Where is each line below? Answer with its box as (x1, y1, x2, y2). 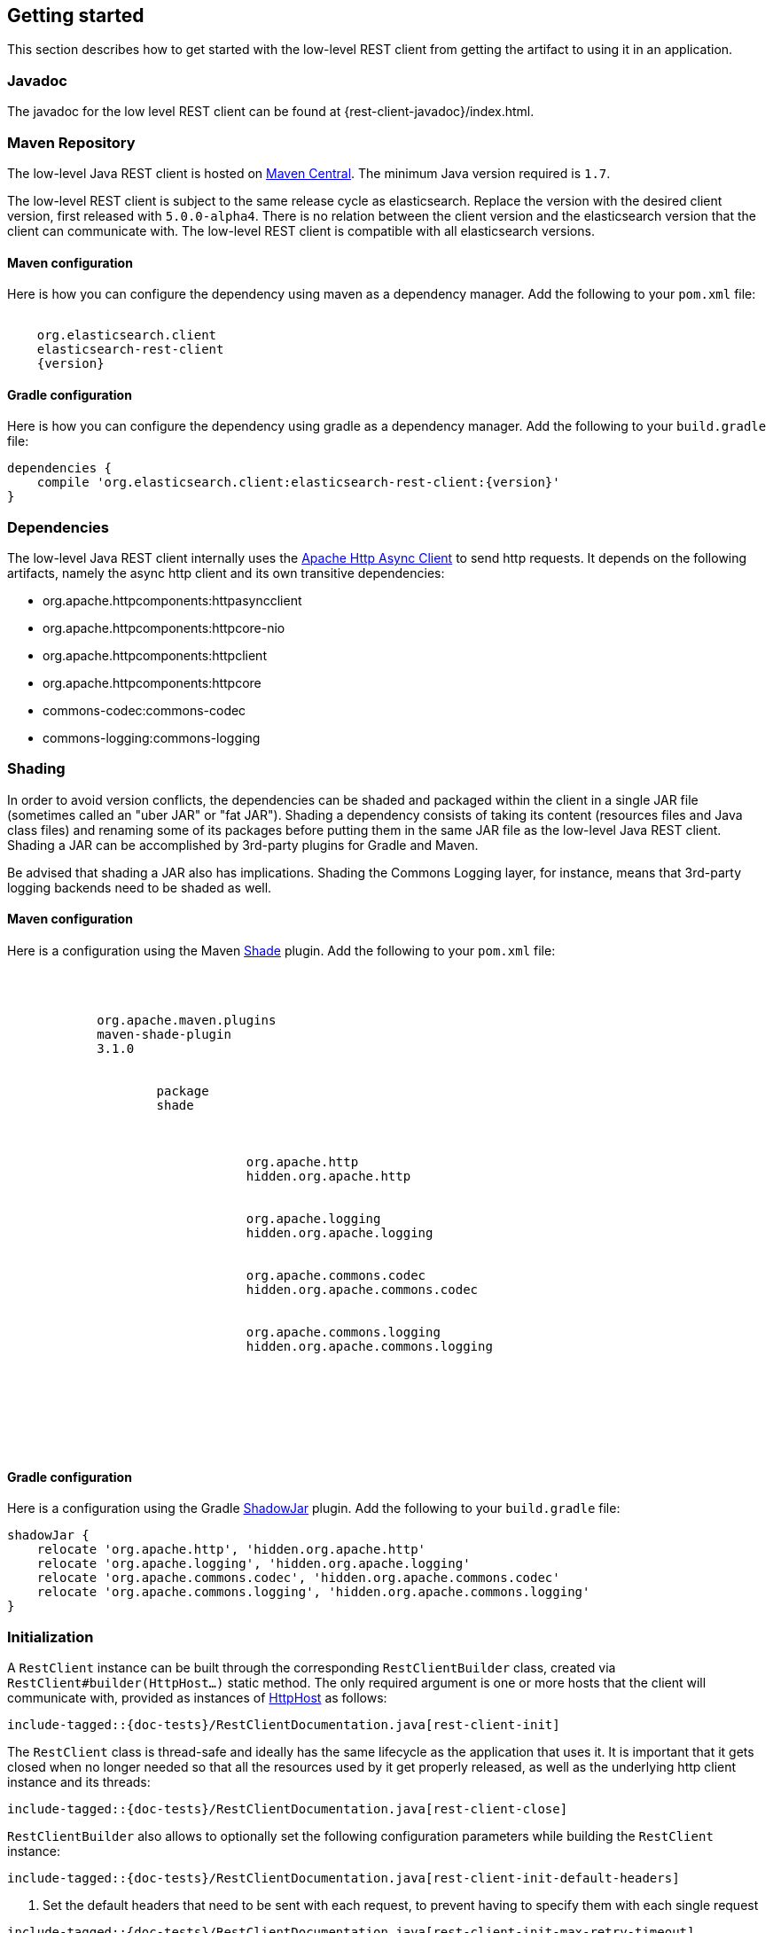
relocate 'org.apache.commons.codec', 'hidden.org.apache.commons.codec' (36, 1571, 560, 1586)
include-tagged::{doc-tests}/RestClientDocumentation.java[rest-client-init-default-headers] (7, 1871, 680, 1886)
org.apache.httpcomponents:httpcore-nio (43, 620, 285, 636)
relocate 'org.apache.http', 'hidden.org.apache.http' (36, 1542, 426, 1557)
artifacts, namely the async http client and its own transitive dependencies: (7, 565, 445, 581)
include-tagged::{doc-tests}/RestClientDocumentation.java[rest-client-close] (7, 1802, 568, 1817)
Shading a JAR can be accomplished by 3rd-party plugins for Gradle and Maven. (7, 837, 479, 853)
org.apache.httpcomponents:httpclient (43, 648, 267, 664)
